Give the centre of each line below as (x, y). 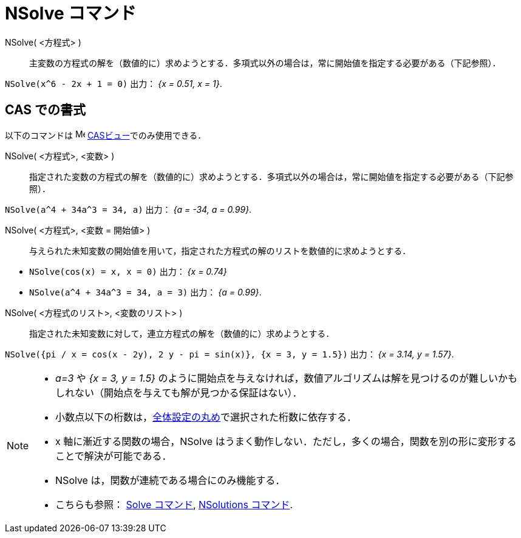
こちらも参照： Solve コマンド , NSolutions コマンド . (174, 504)
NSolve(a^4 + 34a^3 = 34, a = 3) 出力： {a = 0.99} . (145, 292)
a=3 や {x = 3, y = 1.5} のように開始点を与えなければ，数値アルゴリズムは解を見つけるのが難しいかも (286, 378)
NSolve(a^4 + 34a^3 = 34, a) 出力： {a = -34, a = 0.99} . (128, 209)
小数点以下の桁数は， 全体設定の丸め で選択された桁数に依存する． (206, 417)
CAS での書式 (46, 110)
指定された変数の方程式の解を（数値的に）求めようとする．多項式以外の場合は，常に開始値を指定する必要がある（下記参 (271, 176)
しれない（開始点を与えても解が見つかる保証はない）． (179, 392)
